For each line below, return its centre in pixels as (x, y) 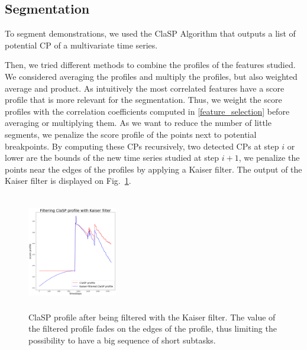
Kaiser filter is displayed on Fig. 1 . (68, 181)
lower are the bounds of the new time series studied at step (112, 158)
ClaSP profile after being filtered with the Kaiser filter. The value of (152, 317)
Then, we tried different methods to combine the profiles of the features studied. (150, 65)
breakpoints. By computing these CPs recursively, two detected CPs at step (142, 146)
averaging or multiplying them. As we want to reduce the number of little (138, 123)
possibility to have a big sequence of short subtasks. (122, 340)
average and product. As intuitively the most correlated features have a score (145, 88)
